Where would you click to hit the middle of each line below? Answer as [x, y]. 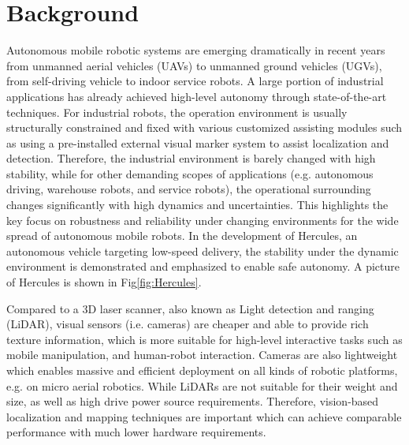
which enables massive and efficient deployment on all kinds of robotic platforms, [202, 370]
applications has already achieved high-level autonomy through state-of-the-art [197, 96]
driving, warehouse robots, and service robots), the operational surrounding [189, 189]
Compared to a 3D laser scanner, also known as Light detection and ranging [190, 308]
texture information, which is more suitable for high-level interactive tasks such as [204, 339]
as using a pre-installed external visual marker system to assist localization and [198, 142]
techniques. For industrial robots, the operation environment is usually [177, 112]
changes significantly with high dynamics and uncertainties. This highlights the [197, 205]
